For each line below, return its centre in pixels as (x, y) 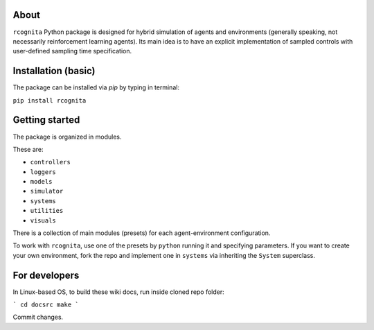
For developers (46, 275)
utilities (47, 211)
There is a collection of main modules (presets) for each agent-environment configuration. (142, 233)
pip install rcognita (50, 100)
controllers (50, 162)
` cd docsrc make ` (46, 305)
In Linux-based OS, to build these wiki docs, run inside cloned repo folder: (118, 292)
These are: (28, 149)
